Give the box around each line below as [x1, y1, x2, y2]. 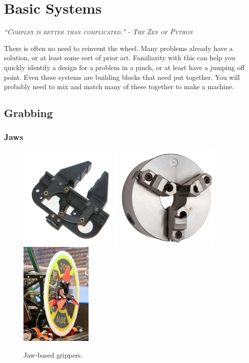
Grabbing [4, 105, 53, 121]
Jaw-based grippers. [23, 349, 83, 360]
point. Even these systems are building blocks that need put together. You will [4, 72, 240, 82]
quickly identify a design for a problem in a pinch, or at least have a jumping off [4, 62, 245, 72]
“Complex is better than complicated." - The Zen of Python [4, 26, 193, 37]
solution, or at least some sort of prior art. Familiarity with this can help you [4, 52, 235, 63]
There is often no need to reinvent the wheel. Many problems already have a [4, 43, 233, 53]
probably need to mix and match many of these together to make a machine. [4, 81, 234, 92]
